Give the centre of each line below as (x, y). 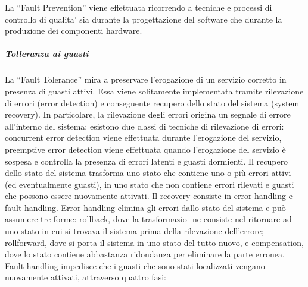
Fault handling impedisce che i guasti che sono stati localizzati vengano (135, 265)
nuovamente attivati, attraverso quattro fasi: (85, 277)
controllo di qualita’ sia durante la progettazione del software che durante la (144, 19)
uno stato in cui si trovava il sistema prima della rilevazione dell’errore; (134, 231)
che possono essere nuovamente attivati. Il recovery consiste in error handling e (149, 196)
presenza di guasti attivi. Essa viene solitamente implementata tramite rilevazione (154, 91)
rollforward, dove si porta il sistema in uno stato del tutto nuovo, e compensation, (154, 242)
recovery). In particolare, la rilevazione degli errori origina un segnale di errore (148, 114)
